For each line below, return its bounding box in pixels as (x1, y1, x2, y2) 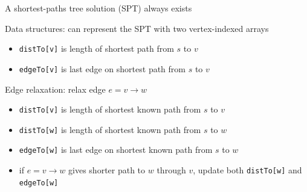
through (157, 164, 186, 176)
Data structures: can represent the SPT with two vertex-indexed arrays (5, 22, 269, 34)
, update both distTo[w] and (193, 164, 302, 176)
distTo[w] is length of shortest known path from (19, 123, 201, 135)
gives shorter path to (68, 164, 146, 176)
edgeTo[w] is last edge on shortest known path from (19, 143, 213, 156)
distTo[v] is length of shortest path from (19, 42, 174, 55)
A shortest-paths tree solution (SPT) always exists (5, 2, 192, 14)
